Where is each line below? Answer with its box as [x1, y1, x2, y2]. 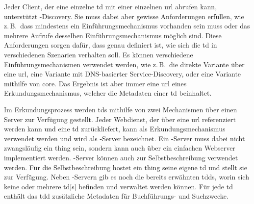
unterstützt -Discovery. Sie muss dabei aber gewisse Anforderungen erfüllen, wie [4, 11, 244, 21]
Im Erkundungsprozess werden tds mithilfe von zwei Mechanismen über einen [4, 104, 237, 114]
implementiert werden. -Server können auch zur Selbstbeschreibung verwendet [4, 152, 238, 162]
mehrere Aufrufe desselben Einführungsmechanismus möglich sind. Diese [4, 30, 222, 40]
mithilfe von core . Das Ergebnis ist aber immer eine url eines [4, 78, 187, 88]
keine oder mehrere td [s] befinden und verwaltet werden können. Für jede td [4, 181, 233, 191]
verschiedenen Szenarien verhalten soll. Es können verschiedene [4, 49, 193, 59]
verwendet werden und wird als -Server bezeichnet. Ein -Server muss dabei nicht [4, 133, 245, 143]
